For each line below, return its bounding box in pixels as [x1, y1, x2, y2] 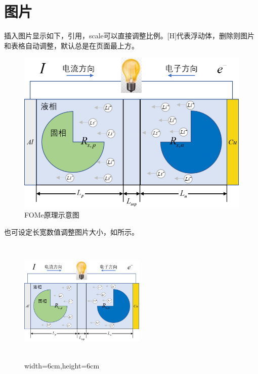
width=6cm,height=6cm [24, 360, 100, 370]
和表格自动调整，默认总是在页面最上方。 [4, 40, 139, 50]
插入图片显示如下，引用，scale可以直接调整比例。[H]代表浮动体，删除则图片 [4, 30, 255, 41]
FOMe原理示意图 [24, 209, 79, 220]
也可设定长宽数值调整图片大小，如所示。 [4, 226, 139, 237]
